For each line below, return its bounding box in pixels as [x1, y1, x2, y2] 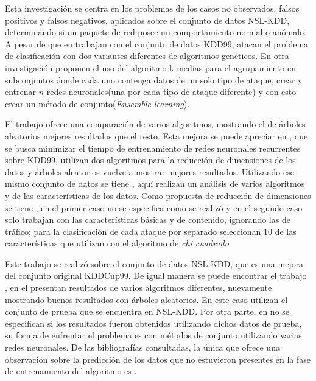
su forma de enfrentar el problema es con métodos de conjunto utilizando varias [5, 329, 302, 341]
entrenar [5, 85, 37, 98]
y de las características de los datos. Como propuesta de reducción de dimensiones [5, 189, 311, 201]
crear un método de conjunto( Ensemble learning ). [5, 97, 190, 110]
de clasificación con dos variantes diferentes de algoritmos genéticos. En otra [5, 49, 289, 62]
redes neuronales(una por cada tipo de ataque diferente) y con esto [46, 85, 297, 98]
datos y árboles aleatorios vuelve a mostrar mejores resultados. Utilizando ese [5, 165, 294, 178]
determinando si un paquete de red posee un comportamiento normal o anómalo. [5, 26, 306, 38]
